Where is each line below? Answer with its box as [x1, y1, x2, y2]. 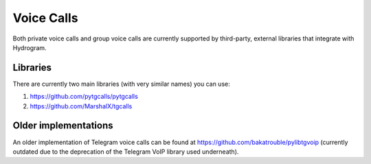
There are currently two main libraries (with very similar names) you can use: [12, 80, 230, 88]
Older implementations [12, 120, 113, 132]
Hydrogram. [12, 43, 47, 51]
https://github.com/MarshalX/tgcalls [30, 102, 133, 110]
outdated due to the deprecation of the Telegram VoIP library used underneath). [12, 148, 239, 156]
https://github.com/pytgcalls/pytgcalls [30, 93, 139, 101]
